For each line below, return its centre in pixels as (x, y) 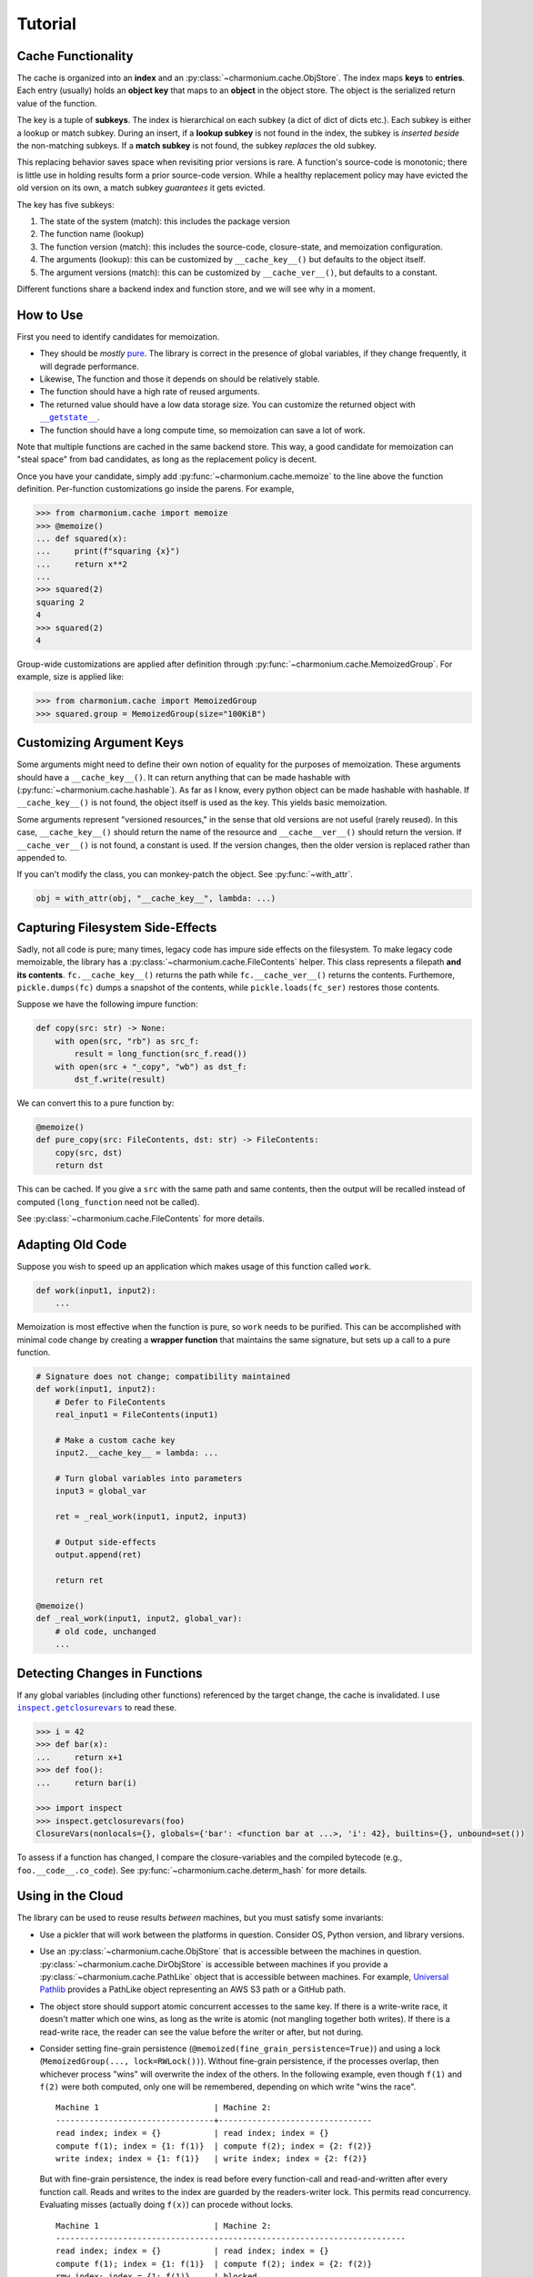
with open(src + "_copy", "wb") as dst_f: (151, 1067)
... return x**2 (81, 564)
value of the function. (57, 103)
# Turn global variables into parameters (149, 1479)
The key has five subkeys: (66, 204)
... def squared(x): (81, 538)
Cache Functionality (75, 56)
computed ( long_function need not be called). (108, 1201)
